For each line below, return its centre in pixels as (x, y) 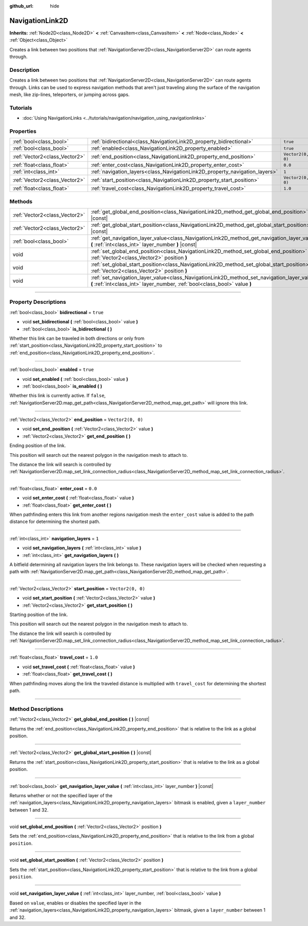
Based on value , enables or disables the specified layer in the (75, 903)
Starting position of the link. (39, 614)
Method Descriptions (36, 709)
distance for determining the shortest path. (55, 522)
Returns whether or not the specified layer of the (61, 795)
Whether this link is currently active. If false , (58, 396)
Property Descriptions (38, 302)
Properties (23, 131)
